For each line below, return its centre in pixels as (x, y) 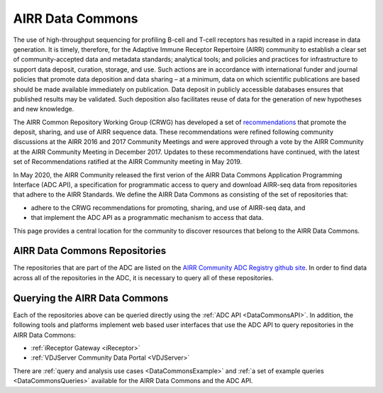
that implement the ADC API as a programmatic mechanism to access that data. (147, 218)
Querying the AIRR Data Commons (91, 298)
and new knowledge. (44, 109)
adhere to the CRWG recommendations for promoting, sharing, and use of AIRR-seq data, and (168, 207)
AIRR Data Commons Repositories (90, 251)
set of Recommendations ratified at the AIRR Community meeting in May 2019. (128, 162)
